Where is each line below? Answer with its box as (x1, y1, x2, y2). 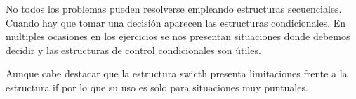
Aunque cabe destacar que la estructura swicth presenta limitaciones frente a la (6, 66, 348, 81)
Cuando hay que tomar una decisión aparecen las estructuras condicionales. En (6, 15, 346, 29)
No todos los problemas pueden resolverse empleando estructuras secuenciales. (6, 1, 342, 15)
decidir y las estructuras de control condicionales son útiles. (6, 42, 261, 57)
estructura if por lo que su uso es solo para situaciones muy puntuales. (6, 79, 308, 94)
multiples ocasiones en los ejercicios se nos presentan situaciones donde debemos (6, 29, 350, 44)
